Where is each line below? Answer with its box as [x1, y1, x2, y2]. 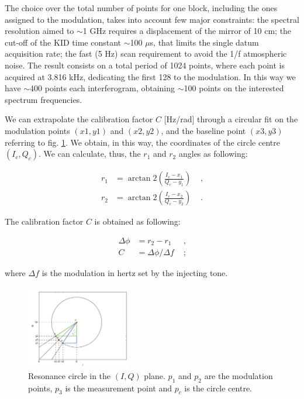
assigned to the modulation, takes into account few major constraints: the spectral [5, 13, 299, 25]
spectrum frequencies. [5, 93, 82, 105]
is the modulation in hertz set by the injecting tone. [42, 267, 228, 279]
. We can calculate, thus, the [39, 147, 141, 160]
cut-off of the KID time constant [5, 36, 121, 48]
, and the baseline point [161, 124, 246, 136]
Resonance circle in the [28, 369, 111, 381]
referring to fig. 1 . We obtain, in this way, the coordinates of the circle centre [5, 136, 280, 148]
